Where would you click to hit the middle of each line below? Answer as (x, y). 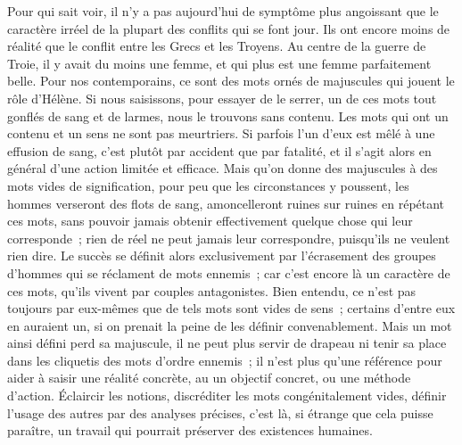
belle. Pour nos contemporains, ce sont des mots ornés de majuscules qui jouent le (231, 81)
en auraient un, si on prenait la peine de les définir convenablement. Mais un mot (230, 325)
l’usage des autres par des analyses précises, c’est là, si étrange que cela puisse (220, 412)
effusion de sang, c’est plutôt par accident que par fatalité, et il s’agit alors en (219, 150)
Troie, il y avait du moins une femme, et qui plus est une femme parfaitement (219, 63)
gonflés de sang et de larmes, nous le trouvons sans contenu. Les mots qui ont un (228, 115)
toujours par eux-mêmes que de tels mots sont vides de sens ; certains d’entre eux (231, 308)
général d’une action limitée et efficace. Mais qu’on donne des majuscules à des (223, 168)
